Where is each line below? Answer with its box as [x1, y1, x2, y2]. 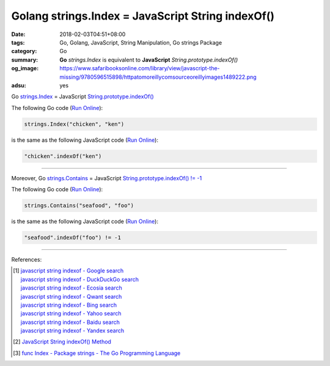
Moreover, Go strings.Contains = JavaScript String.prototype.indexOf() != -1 [11, 174, 202, 181]
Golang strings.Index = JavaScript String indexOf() [11, 9, 275, 23]
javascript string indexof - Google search [20, 267, 124, 274]
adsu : [11, 81, 27, 89]
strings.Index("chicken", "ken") [24, 120, 125, 128]
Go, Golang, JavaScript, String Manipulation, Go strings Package [59, 38, 222, 46]
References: [11, 255, 42, 263]
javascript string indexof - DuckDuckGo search [20, 276, 139, 283]
